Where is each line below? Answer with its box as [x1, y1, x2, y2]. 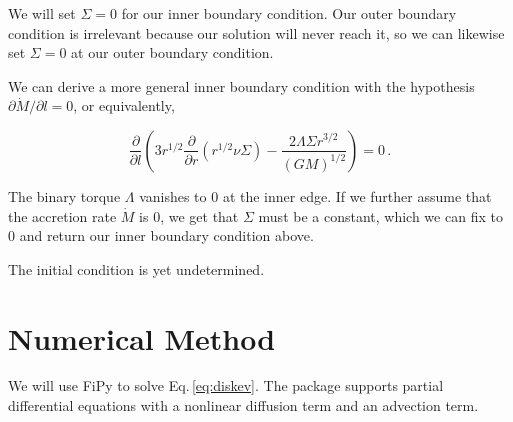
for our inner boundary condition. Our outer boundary [121, 3, 457, 23]
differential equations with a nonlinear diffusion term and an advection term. [8, 395, 479, 416]
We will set [8, 3, 76, 23]
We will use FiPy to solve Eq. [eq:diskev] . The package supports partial [8, 375, 444, 396]
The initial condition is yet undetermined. [8, 258, 265, 279]
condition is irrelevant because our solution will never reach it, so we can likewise [8, 22, 505, 43]
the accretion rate [8, 205, 117, 226]
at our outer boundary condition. [71, 42, 274, 63]
